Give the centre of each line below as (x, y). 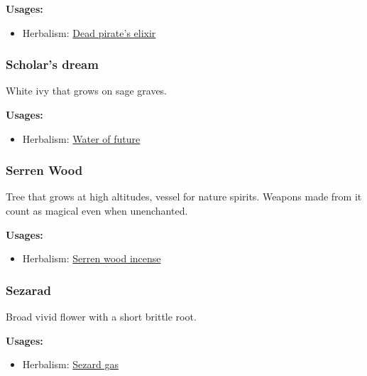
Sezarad (28, 290)
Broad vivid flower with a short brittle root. (101, 316)
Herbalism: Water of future (81, 138)
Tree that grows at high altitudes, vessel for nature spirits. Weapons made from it (184, 197)
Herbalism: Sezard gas (70, 364)
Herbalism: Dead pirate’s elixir (89, 32)
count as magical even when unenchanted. (97, 210)
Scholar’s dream (52, 64)
